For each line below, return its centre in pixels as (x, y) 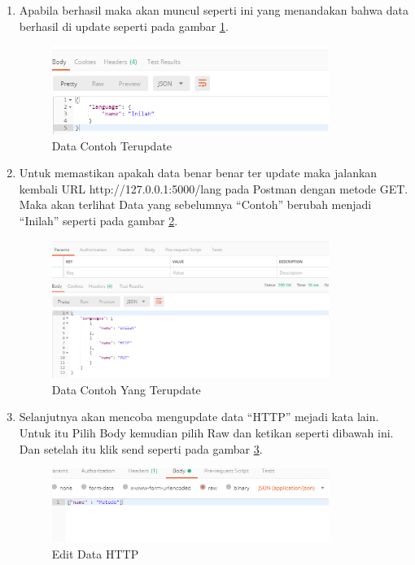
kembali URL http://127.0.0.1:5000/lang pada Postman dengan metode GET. (214, 188)
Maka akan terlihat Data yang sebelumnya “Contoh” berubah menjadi (195, 204)
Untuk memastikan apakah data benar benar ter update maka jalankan (198, 173)
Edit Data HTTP (95, 553)
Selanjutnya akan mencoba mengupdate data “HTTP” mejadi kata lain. (199, 417)
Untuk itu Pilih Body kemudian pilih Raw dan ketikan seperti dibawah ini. (206, 433)
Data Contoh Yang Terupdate (126, 389)
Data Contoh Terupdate (112, 145)
